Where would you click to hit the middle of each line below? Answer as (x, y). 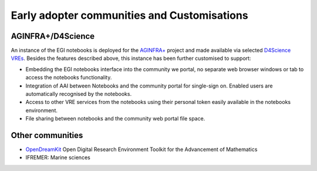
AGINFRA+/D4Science (53, 36)
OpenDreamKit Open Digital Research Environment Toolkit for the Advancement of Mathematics (141, 149)
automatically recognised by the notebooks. (79, 94)
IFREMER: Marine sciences (58, 157)
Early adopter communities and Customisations (130, 15)
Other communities (47, 135)
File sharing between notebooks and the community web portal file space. (115, 119)
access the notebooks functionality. (69, 78)
